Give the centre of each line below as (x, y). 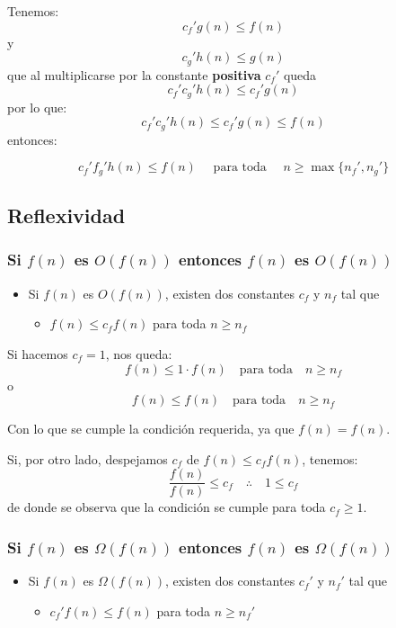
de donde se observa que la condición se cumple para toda (167, 507)
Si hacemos (38, 353)
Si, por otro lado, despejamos (88, 458)
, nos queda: (139, 353)
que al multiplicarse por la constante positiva (134, 74)
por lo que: (37, 107)
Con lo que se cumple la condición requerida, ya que (151, 429)
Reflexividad (66, 215)
